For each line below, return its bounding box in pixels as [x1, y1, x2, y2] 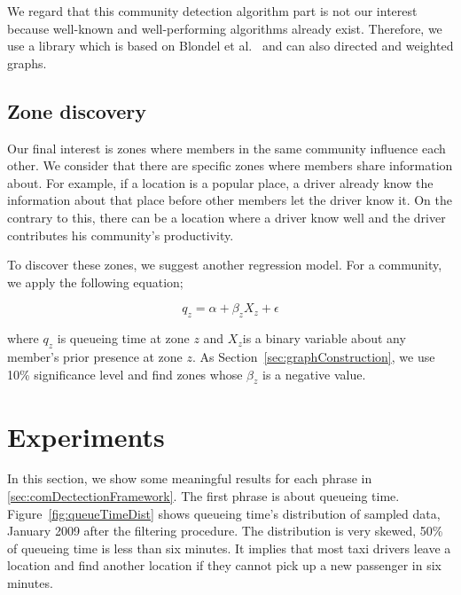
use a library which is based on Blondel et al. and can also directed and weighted [7, 36, 454, 55]
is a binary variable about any [242, 329, 406, 348]
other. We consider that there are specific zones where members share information [7, 156, 453, 175]
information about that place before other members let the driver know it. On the [7, 191, 452, 209]
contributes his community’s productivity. [7, 225, 234, 244]
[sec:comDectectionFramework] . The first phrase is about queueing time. [7, 487, 400, 505]
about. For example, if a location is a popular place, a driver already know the [7, 173, 434, 192]
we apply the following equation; [7, 272, 184, 291]
